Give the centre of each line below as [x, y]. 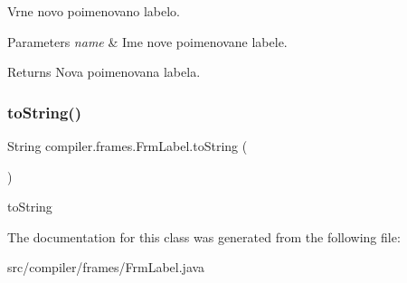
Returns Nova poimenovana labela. [104, 72]
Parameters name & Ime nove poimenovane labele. [147, 41]
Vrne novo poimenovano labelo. [94, 11]
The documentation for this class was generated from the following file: [204, 236]
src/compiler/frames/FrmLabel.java [106, 267]
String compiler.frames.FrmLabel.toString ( [128, 146]
